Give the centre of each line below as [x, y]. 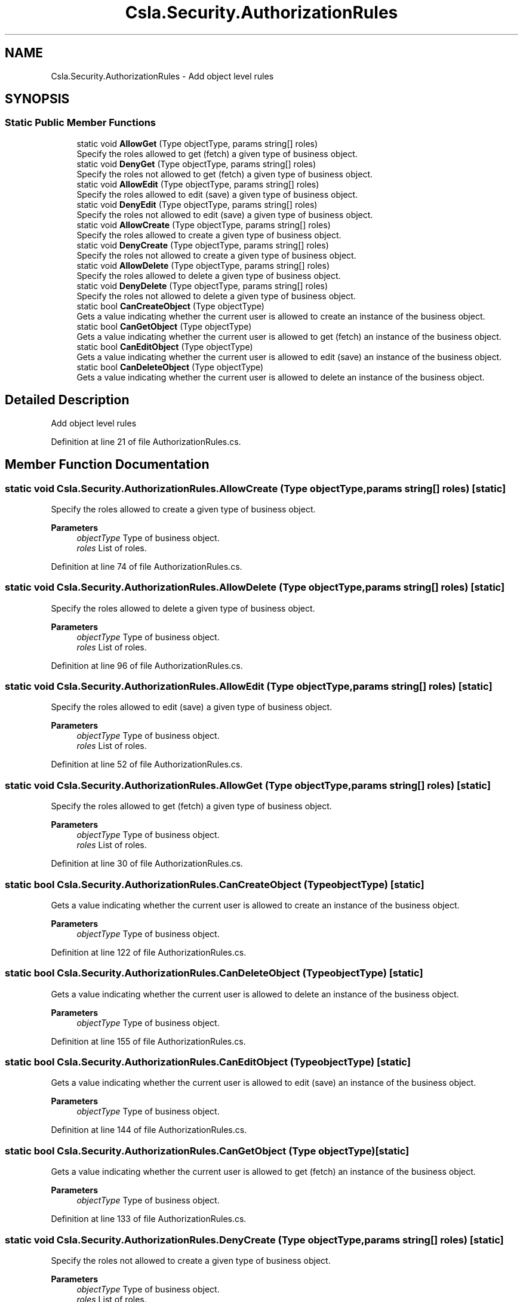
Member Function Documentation [107, 465]
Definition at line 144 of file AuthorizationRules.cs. [149, 1130]
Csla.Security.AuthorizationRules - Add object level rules [162, 76]
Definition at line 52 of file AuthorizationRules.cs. [147, 764]
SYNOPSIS [37, 99]
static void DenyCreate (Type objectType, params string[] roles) [203, 245]
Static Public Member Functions [81, 123]
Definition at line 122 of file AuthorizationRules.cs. [149, 952]
